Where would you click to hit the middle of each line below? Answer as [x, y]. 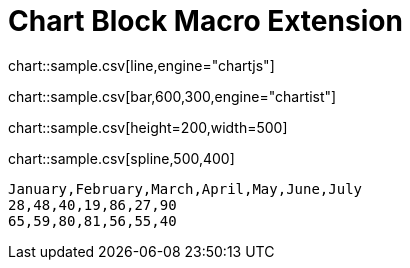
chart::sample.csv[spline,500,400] [121, 158]
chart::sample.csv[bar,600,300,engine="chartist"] [172, 96]
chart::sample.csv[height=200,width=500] [148, 127]
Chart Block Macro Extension [205, 21]
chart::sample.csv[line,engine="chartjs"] [141, 65]
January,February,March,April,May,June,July [185, 188]
